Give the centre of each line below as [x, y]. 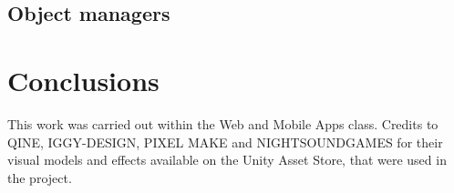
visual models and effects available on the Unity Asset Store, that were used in [227, 160]
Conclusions [83, 80]
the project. [40, 177]
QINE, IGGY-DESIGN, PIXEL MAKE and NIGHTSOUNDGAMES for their [225, 142]
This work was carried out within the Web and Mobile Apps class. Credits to [223, 123]
